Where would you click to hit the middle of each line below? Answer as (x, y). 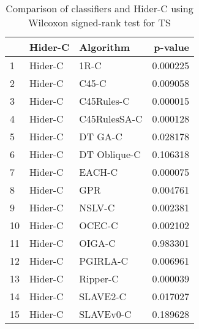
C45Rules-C (104, 101)
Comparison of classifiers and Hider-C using (99, 8)
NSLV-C (97, 207)
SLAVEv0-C (105, 314)
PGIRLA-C (104, 261)
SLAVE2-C (103, 296)
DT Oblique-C (110, 154)
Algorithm (104, 47)
